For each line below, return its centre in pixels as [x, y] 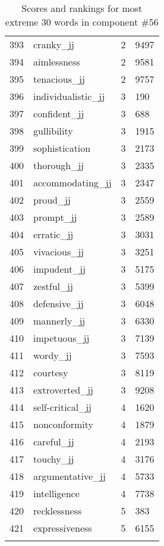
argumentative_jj [70, 476]
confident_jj [59, 113]
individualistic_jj [69, 96]
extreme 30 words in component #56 [82, 22]
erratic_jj [53, 234]
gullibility [53, 131]
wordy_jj [53, 355]
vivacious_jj [59, 252]
